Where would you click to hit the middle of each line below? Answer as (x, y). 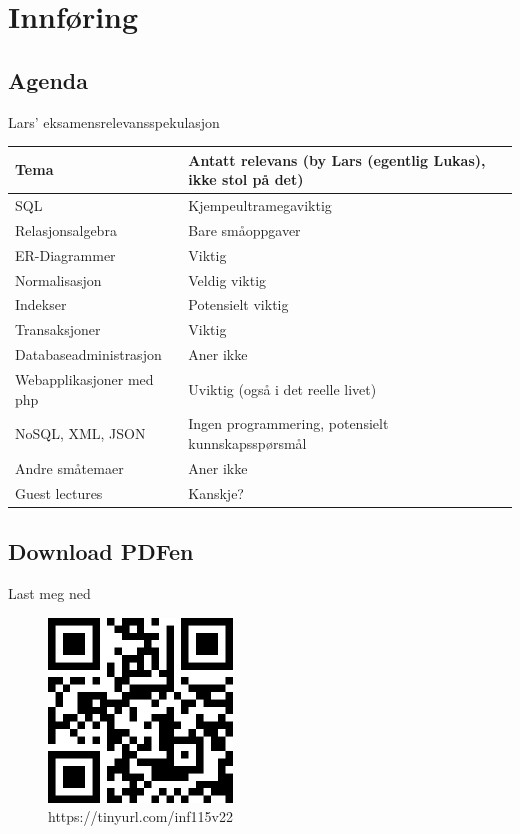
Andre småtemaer (69, 467)
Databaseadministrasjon (88, 354)
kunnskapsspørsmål (247, 443)
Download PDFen (101, 551)
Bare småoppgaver (244, 229)
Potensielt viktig (238, 304)
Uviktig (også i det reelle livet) (282, 388)
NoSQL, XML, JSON (80, 433)
